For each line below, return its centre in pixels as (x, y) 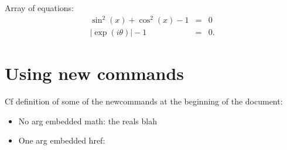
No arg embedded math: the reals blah (88, 121)
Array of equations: (40, 8)
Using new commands (94, 73)
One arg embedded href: (62, 140)
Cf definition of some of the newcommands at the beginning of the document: (144, 101)
